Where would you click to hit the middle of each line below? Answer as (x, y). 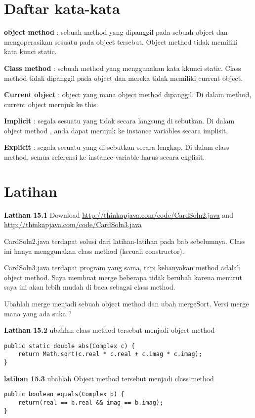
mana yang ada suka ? (38, 313)
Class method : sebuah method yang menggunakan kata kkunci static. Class (123, 68)
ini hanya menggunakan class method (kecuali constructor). (94, 251)
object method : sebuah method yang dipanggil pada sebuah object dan (116, 32)
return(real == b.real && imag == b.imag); (91, 402)
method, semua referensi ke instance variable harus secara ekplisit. (105, 157)
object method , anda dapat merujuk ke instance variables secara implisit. (116, 130)
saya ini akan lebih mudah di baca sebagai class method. (90, 287)
